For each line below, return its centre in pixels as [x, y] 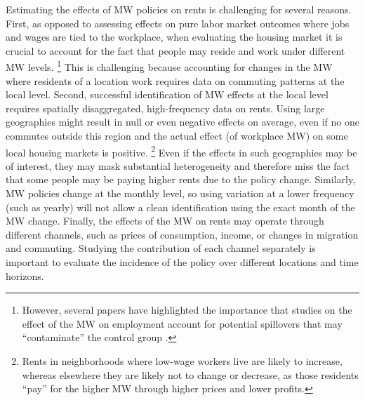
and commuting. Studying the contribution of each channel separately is [161, 248]
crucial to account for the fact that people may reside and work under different [175, 50]
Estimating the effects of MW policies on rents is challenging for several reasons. [179, 9]
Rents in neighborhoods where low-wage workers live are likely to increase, [182, 360]
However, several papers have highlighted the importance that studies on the [187, 310]
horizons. [25, 275]
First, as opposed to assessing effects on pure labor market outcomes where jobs [178, 23]
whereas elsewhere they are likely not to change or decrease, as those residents [190, 374]
